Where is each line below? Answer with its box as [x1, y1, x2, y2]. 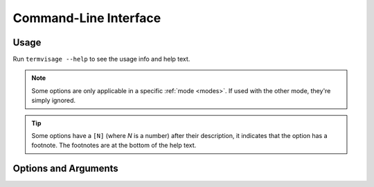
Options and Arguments [12, 163, 119, 175]
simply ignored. [31, 97, 76, 105]
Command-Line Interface [12, 10, 161, 26]
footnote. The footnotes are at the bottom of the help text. [31, 141, 197, 150]
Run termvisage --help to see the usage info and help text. [12, 55, 190, 63]
